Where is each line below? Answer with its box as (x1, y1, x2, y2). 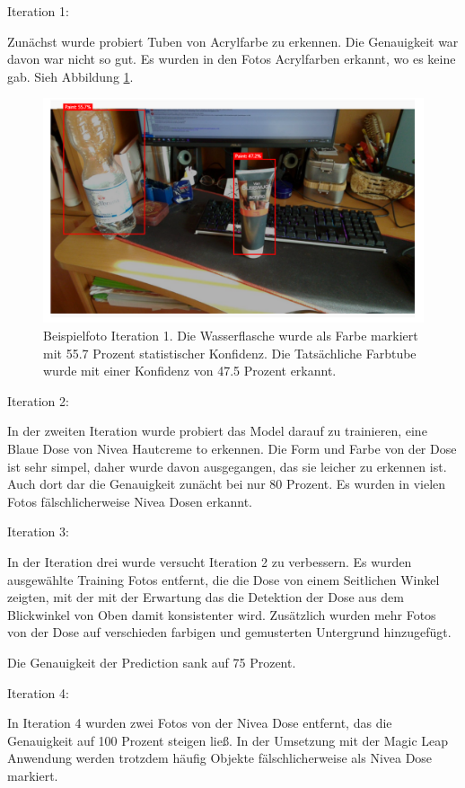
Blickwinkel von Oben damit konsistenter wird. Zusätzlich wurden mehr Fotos (7, 605, 436, 624)
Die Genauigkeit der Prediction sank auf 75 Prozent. (7, 652, 296, 671)
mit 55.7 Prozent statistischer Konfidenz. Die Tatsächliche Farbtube (43, 343, 417, 362)
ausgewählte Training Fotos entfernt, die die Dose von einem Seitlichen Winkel (7, 570, 440, 589)
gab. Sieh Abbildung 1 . (7, 66, 134, 85)
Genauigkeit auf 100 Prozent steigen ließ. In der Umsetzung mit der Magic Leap (7, 730, 449, 749)
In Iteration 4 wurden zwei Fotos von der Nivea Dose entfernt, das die (7, 713, 392, 732)
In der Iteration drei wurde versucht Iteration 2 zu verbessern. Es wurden (7, 553, 412, 571)
